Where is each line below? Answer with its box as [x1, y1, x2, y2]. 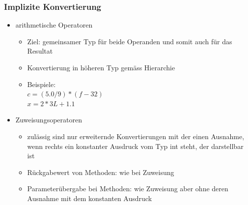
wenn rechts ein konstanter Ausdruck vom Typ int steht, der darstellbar [27, 141, 244, 151]
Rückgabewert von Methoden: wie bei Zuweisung [27, 167, 174, 177]
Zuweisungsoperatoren [15, 115, 82, 125]
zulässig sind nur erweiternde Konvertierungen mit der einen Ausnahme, [27, 131, 245, 141]
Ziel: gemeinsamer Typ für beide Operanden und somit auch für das [27, 36, 232, 46]
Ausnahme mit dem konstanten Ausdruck [27, 193, 152, 203]
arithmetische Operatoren [15, 20, 93, 30]
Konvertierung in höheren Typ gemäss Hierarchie [27, 62, 175, 72]
